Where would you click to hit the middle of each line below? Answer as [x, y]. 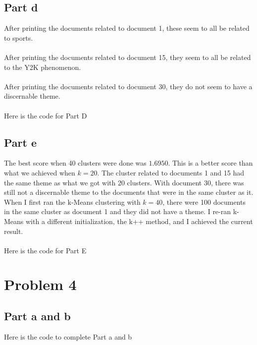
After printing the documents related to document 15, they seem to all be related [128, 57]
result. [14, 231]
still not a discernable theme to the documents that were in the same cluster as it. [129, 192]
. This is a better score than [210, 163]
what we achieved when [40, 172]
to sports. [19, 37]
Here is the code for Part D [46, 115]
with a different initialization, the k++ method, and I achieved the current [139, 221]
